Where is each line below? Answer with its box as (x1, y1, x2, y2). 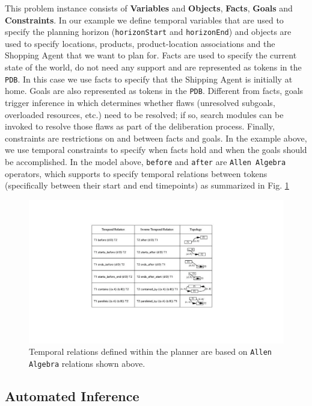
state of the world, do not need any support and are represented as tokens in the (5, 61, 302, 73)
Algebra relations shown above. (29, 357, 145, 370)
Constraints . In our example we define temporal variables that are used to (5, 13, 284, 26)
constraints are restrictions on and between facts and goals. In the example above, (5, 131, 307, 144)
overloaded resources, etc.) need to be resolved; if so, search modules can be (5, 108, 284, 120)
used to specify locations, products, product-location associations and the (5, 37, 275, 49)
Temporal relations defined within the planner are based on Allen (29, 345, 272, 358)
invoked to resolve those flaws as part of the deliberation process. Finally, (5, 120, 275, 133)
